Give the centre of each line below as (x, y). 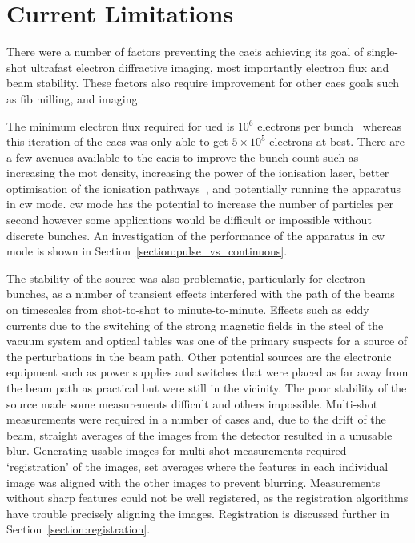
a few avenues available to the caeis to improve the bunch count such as (183, 157)
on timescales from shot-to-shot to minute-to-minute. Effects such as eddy (188, 310)
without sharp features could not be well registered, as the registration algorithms (207, 498)
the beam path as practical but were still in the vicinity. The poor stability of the (207, 388)
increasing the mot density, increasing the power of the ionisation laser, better (198, 173)
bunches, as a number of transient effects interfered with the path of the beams (201, 294)
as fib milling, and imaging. (74, 98)
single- (382, 52)
